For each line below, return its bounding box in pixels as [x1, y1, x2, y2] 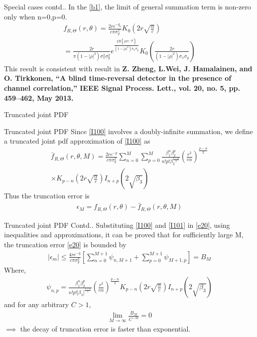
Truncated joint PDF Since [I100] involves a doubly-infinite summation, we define [4, 126, 253, 136]
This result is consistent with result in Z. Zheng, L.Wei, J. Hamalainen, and [4, 63, 253, 73]
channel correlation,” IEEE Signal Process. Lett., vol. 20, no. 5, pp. [4, 82, 241, 93]
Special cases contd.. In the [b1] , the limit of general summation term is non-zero [4, 1, 251, 11]
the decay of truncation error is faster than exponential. [20, 323, 191, 334]
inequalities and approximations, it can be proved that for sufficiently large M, [4, 229, 244, 240]
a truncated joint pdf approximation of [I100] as [4, 136, 150, 146]
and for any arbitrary [4, 299, 69, 310]
